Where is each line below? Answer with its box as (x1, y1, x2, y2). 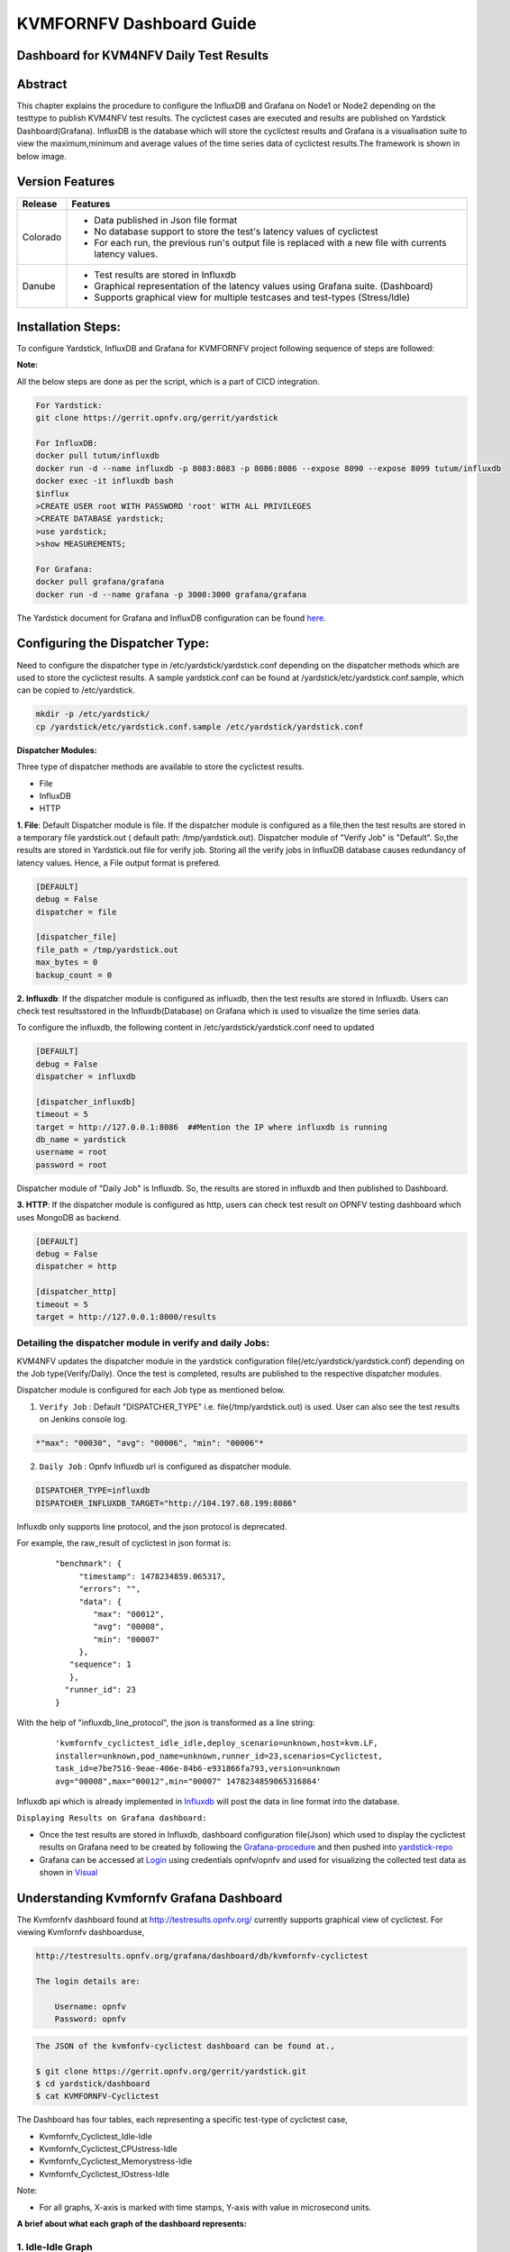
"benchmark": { (55, 1558, 123, 1569)
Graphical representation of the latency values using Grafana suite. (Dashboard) (94, 279, 433, 292)
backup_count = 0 (35, 969, 113, 980)
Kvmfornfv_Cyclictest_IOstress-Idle (39, 2168, 170, 2179)
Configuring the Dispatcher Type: (16, 636, 210, 651)
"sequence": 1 (68, 1659, 132, 1670)
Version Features (16, 174, 115, 189)
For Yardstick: (35, 400, 103, 410)
